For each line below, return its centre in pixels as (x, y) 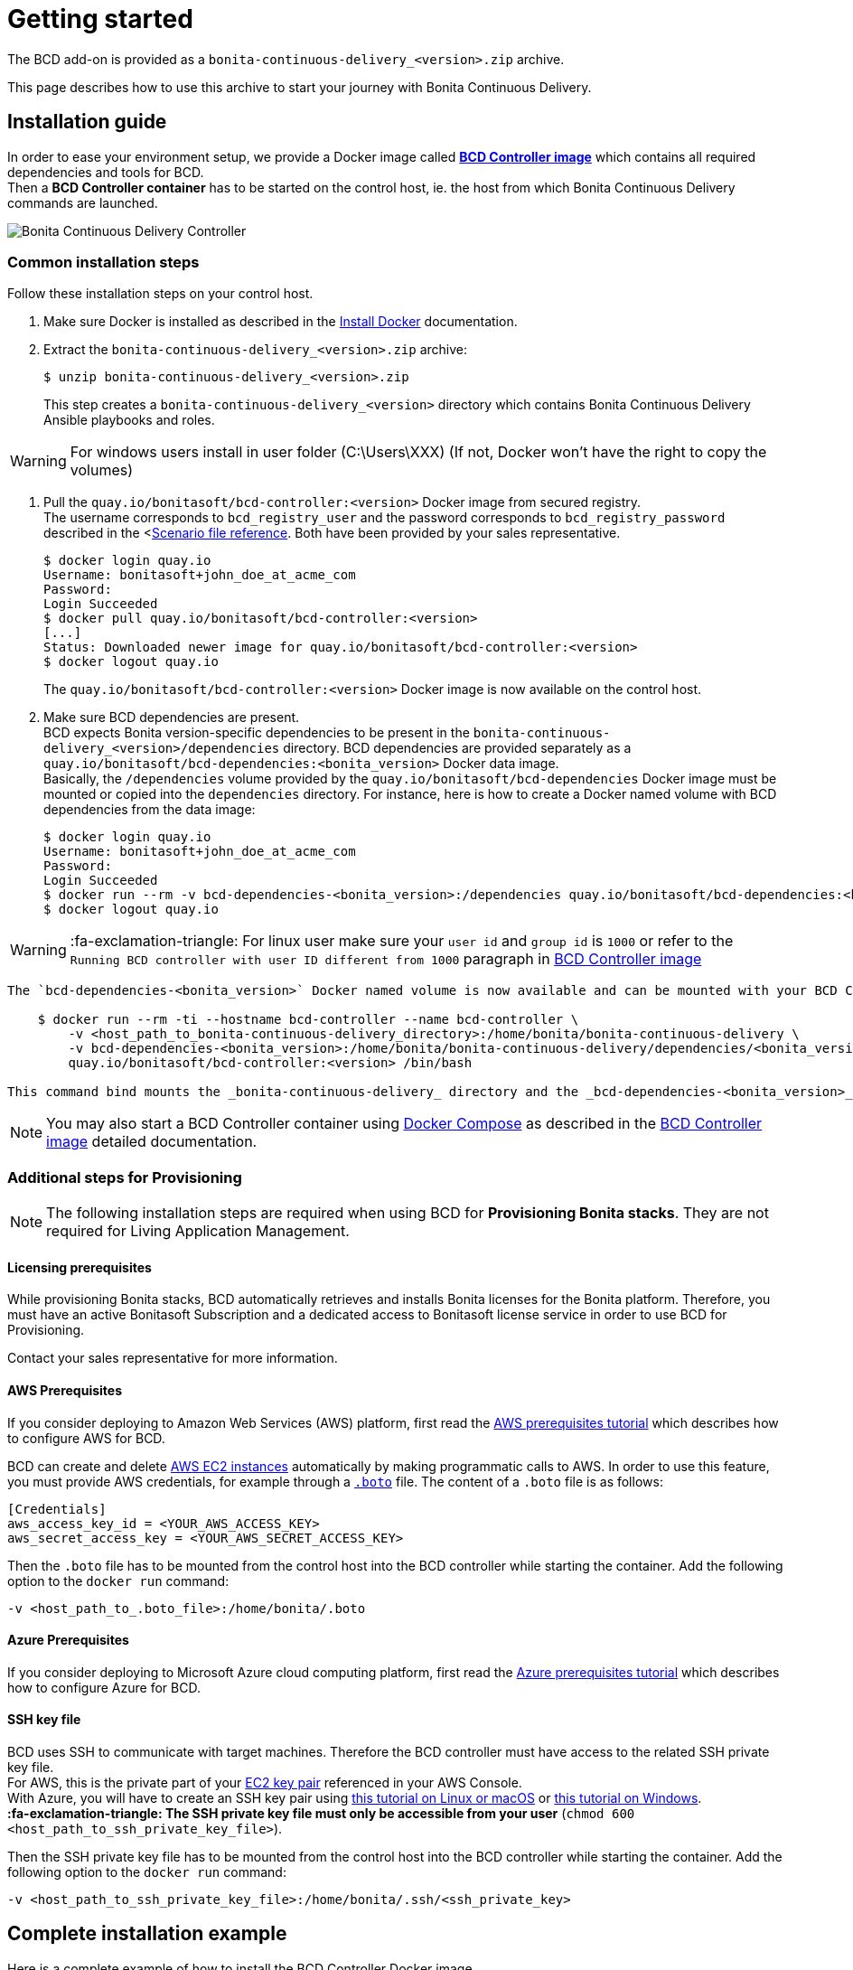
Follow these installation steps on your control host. (160, 294)
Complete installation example (147, 1934)
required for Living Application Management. (198, 1231)
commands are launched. (83, 202)
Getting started (100, 19)
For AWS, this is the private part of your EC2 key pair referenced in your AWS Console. (265, 1782)
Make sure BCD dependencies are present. (172, 718)
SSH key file (44, 1720)
